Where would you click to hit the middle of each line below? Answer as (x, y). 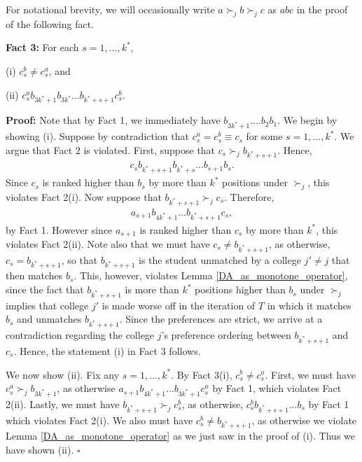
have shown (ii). (40, 449)
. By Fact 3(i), (202, 374)
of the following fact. (50, 23)
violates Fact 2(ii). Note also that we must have (108, 243)
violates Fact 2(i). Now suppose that (84, 197)
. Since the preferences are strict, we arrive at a (221, 319)
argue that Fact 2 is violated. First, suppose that (111, 149)
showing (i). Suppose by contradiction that (97, 136)
